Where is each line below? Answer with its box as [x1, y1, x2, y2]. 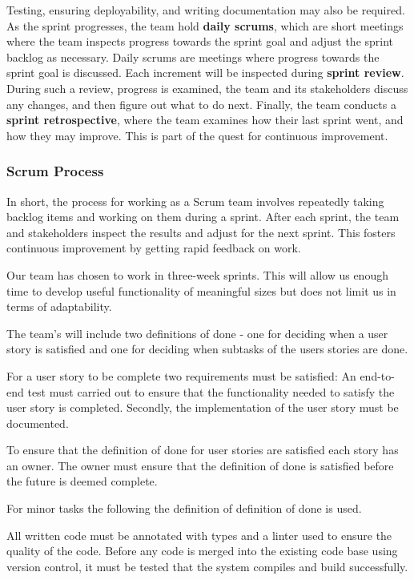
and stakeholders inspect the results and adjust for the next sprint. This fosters [6, 224, 396, 240]
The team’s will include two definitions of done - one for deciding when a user [6, 324, 388, 341]
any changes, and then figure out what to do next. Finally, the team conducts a [6, 95, 396, 112]
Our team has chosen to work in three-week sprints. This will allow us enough [6, 266, 388, 283]
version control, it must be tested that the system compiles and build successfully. [6, 558, 408, 574]
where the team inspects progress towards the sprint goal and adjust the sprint [6, 33, 394, 50]
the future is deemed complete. [6, 473, 158, 489]
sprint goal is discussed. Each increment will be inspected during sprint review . [6, 64, 404, 81]
